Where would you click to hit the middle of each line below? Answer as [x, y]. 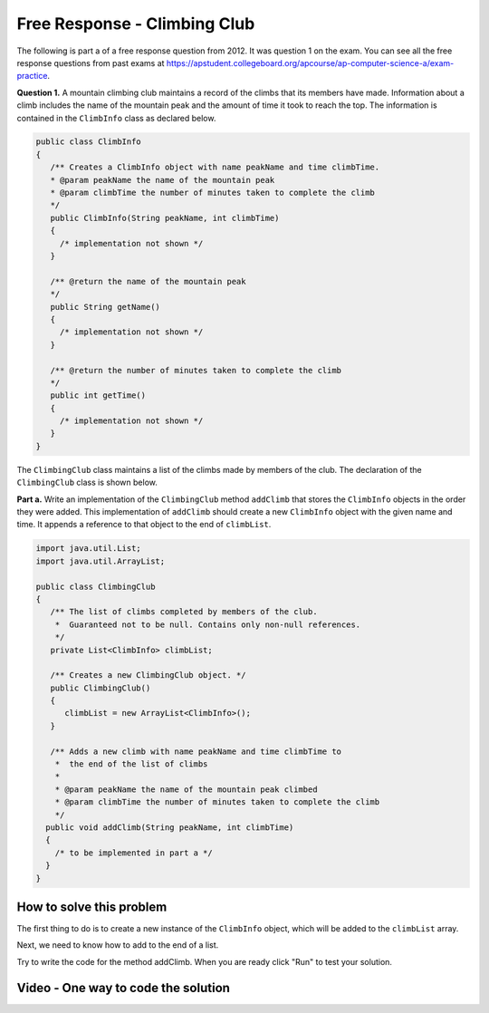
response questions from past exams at [91, 63]
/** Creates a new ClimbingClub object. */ [148, 675]
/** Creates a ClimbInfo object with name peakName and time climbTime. [215, 167]
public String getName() [105, 307]
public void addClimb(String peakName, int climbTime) [170, 827]
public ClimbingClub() [101, 688]
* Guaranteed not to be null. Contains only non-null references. [208, 624]
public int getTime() [98, 396]
